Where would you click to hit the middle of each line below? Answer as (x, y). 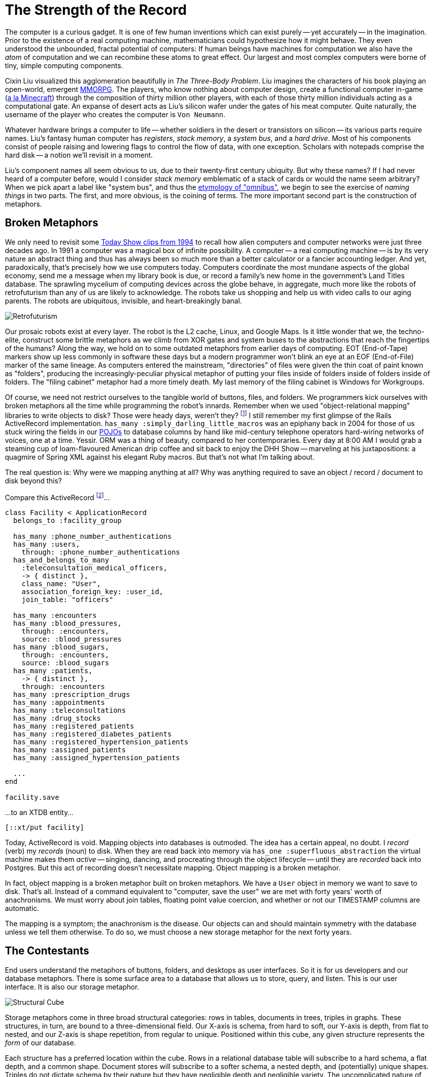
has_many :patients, (53, 670)
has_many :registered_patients (74, 726)
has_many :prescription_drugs (71, 694)
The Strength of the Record (96, 10)
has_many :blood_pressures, (67, 623)
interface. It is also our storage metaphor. (72, 987)
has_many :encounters (55, 615)
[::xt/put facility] (45, 827)
